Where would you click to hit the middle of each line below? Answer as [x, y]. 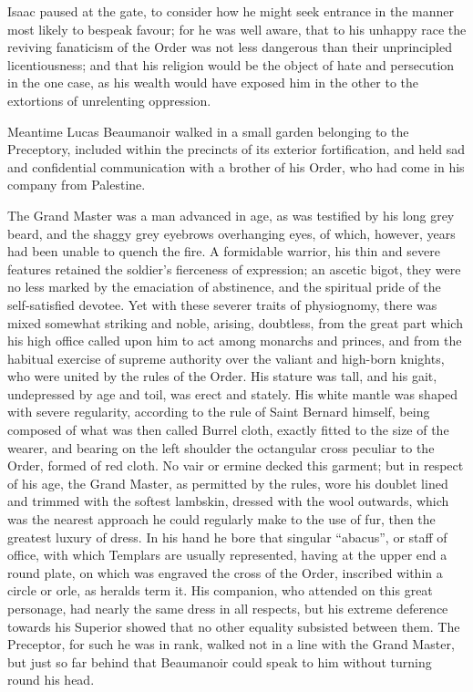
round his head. [51, 680]
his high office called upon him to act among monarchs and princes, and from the [235, 341]
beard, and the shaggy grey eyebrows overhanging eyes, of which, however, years [231, 233]
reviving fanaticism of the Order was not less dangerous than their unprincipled [230, 47]
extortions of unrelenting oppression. [109, 100]
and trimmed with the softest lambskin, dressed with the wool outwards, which [228, 501]
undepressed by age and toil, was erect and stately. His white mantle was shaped [233, 393]
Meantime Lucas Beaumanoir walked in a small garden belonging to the [208, 131]
